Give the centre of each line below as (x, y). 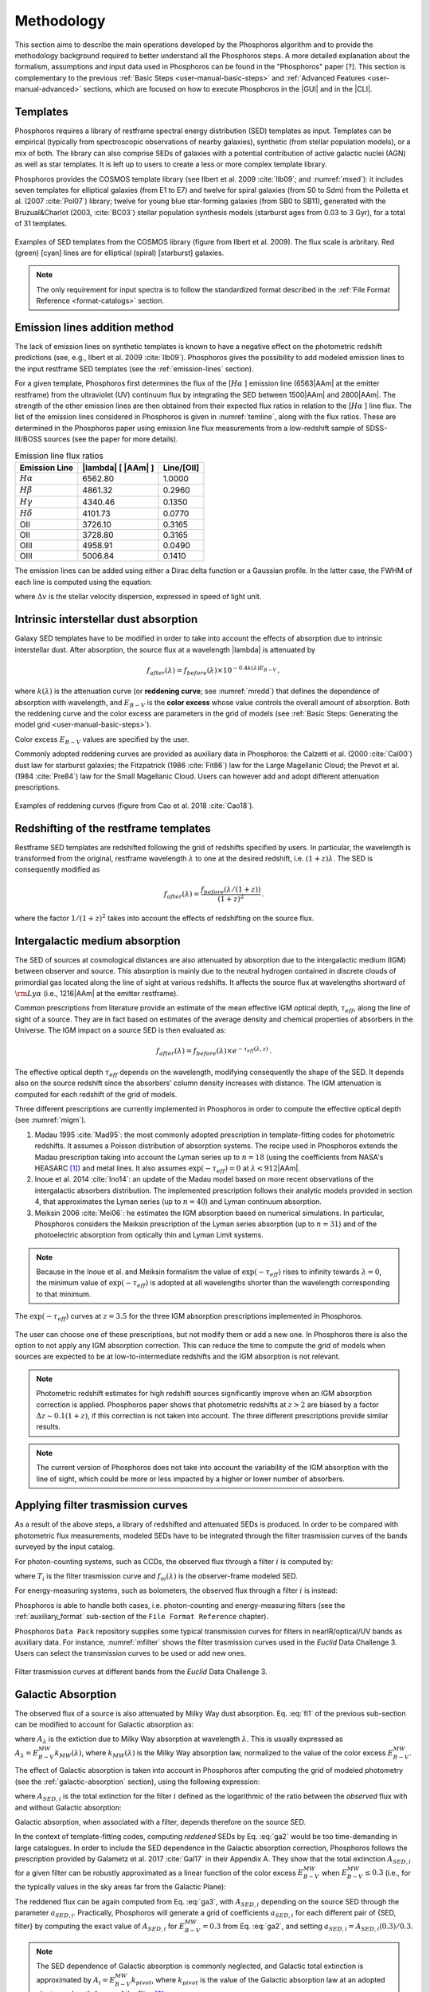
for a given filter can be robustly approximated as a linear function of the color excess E (159, 1872)
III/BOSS (29, 439)
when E (334, 1872)
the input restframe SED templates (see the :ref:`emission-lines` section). (134, 369)
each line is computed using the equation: (84, 582)
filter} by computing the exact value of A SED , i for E (100, 1927)
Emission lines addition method (94, 327)
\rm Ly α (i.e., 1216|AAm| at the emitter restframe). (97, 993)
